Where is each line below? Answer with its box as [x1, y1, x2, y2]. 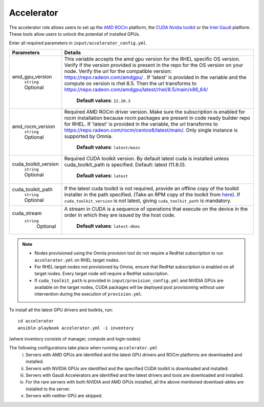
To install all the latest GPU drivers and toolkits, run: [9, 307, 113, 313]
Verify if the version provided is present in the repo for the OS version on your [64, 62, 243, 68]
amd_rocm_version [12, 123, 56, 130]
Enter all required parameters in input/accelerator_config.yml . [9, 40, 148, 46]
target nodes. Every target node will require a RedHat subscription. [34, 271, 169, 277]
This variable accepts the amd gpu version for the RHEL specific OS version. [64, 55, 241, 62]
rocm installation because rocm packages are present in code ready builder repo [64, 114, 250, 121]
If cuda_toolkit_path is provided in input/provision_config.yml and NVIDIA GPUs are [34, 278, 224, 283]
